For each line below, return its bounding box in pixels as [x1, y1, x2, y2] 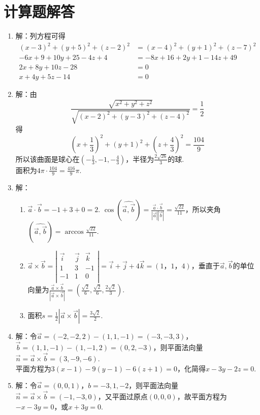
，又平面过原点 [97, 391, 148, 401]
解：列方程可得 [15, 30, 66, 41]
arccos [64, 228, 84, 236]
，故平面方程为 [177, 391, 227, 401]
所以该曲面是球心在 [15, 153, 80, 164]
